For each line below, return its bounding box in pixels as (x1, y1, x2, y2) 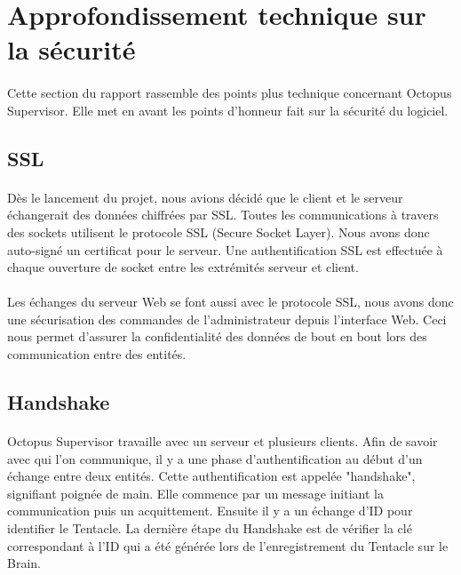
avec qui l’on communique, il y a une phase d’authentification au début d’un (7, 449, 423, 467)
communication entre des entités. (7, 345, 187, 363)
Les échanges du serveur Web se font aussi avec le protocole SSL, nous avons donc (7, 292, 454, 311)
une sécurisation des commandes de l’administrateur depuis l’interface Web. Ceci (7, 309, 447, 328)
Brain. (7, 554, 41, 572)
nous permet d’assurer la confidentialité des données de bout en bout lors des (7, 327, 427, 346)
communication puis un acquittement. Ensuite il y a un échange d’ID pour (7, 501, 413, 520)
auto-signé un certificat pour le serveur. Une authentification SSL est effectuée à (7, 240, 443, 259)
